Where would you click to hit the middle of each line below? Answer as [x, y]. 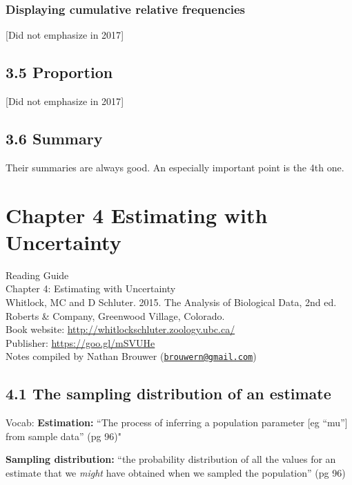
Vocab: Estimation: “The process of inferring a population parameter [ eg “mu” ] [177, 422]
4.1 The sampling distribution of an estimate [168, 393]
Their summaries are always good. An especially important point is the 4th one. [175, 167]
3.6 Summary [54, 138]
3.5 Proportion [59, 72]
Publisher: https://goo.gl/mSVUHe [80, 342]
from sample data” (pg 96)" [63, 436]
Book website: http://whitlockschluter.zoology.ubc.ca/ [120, 329]
